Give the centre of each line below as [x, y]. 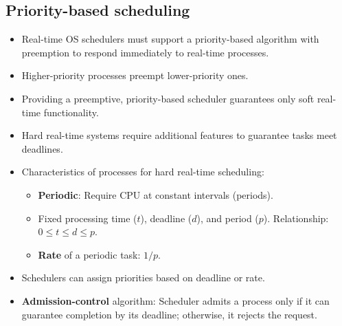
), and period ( [228, 218]
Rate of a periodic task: [89, 254]
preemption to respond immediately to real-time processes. [145, 52]
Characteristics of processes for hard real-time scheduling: [143, 172]
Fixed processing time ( [88, 218]
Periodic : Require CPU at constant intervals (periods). [156, 194]
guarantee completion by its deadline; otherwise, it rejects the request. [169, 314]
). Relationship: [296, 218]
